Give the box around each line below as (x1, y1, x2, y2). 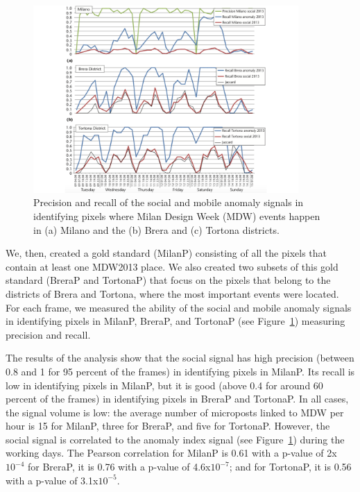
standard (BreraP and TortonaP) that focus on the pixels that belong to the (6, 273, 331, 287)
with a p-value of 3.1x (6, 473, 98, 487)
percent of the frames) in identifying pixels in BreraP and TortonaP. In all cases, (6, 391, 349, 406)
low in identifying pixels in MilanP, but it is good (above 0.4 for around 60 (6, 378, 323, 392)
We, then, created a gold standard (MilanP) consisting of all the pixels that (6, 246, 327, 260)
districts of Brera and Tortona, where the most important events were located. (6, 286, 339, 300)
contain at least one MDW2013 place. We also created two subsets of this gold (6, 259, 338, 273)
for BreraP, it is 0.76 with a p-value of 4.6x (27, 459, 211, 474)
